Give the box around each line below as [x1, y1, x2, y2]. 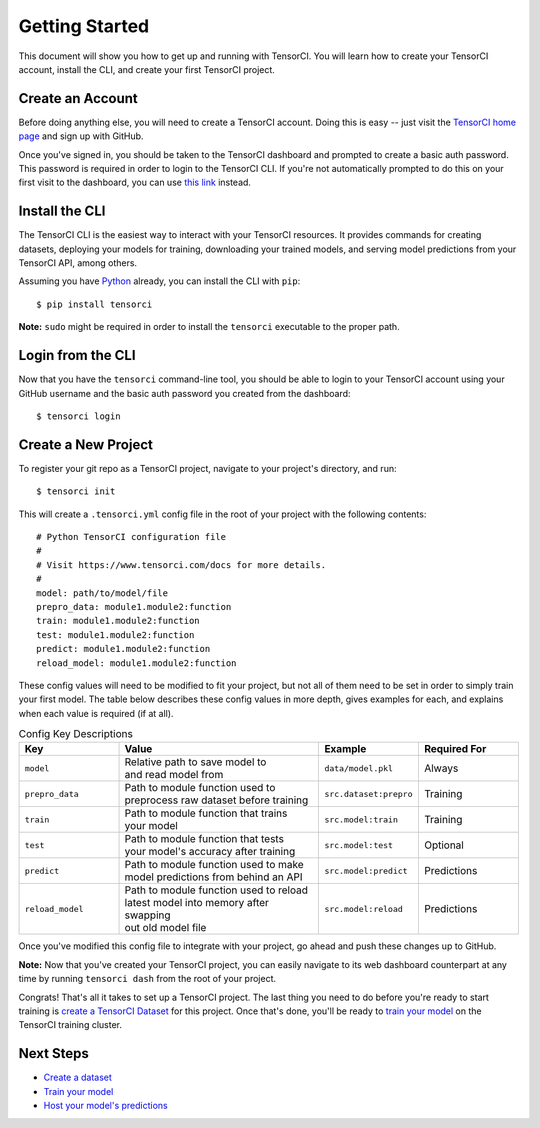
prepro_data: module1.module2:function [36, 601, 232, 612]
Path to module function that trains [124, 806, 288, 820]
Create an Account [18, 90, 139, 107]
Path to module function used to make [124, 858, 304, 872]
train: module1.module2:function [36, 615, 200, 627]
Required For [423, 742, 487, 756]
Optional [423, 838, 464, 852]
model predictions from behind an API [124, 870, 303, 884]
